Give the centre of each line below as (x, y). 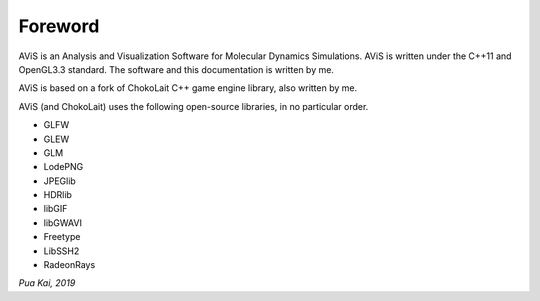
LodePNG (63, 167)
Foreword (59, 26)
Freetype (62, 237)
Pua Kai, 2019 (47, 283)
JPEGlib (60, 181)
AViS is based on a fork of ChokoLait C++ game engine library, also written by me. (188, 88)
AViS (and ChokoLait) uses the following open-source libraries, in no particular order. (193, 106)
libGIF (55, 209)
